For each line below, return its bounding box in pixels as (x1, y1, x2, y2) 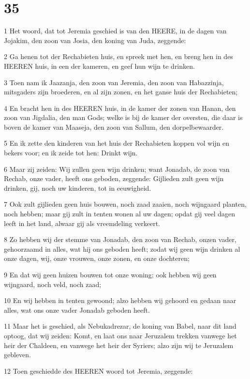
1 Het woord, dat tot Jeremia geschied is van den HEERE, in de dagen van (4, 26, 227, 36)
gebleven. (4, 349, 31, 360)
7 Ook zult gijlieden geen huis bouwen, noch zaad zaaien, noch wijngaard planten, (4, 199, 247, 209)
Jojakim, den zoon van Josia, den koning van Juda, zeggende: (4, 35, 186, 45)
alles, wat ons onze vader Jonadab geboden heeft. (4, 304, 150, 315)
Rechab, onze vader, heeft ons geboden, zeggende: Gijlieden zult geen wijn (4, 173, 224, 183)
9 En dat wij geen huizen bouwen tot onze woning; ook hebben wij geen (4, 270, 217, 279)
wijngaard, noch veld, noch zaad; (4, 279, 102, 289)
